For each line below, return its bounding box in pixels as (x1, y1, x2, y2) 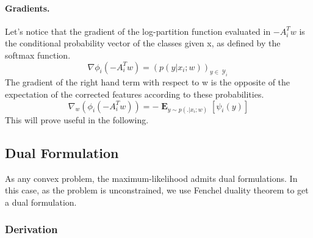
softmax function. (5, 48, 71, 61)
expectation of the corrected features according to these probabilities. (5, 87, 264, 100)
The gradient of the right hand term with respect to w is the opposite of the (5, 76, 290, 88)
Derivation (5, 222, 58, 237)
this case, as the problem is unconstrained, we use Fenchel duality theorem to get (5, 184, 309, 197)
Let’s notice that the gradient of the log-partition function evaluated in (5, 24, 271, 37)
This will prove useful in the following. (5, 113, 149, 126)
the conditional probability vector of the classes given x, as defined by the (5, 37, 281, 49)
